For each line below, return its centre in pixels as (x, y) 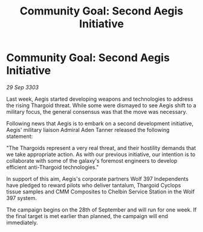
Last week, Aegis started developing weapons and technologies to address (100, 99)
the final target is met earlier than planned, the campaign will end (87, 216)
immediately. (22, 222)
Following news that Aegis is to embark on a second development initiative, (100, 123)
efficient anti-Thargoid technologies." (53, 167)
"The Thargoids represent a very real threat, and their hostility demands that (101, 148)
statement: (20, 136)
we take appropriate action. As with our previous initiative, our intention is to (101, 154)
